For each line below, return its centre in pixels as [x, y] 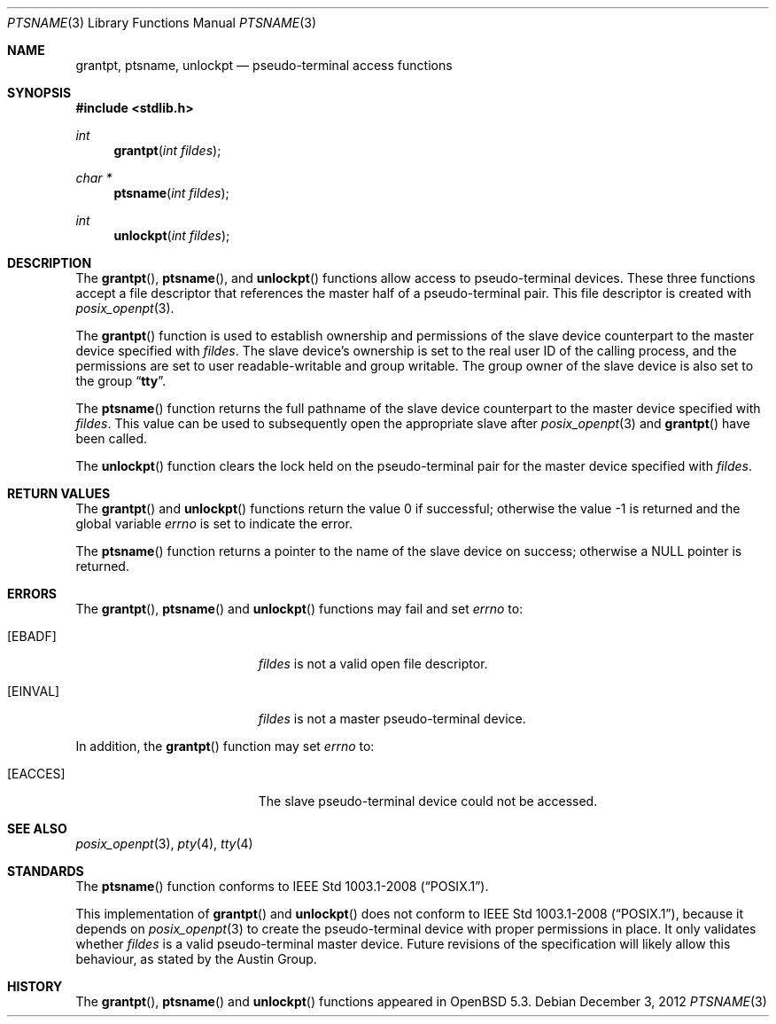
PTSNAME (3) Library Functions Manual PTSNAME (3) [162, 23]
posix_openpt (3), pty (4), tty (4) [164, 844]
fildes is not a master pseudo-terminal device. [392, 719]
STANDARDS [46, 871]
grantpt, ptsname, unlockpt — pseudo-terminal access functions [264, 65]
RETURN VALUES [59, 493]
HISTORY [35, 986]
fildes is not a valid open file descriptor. [373, 664]
